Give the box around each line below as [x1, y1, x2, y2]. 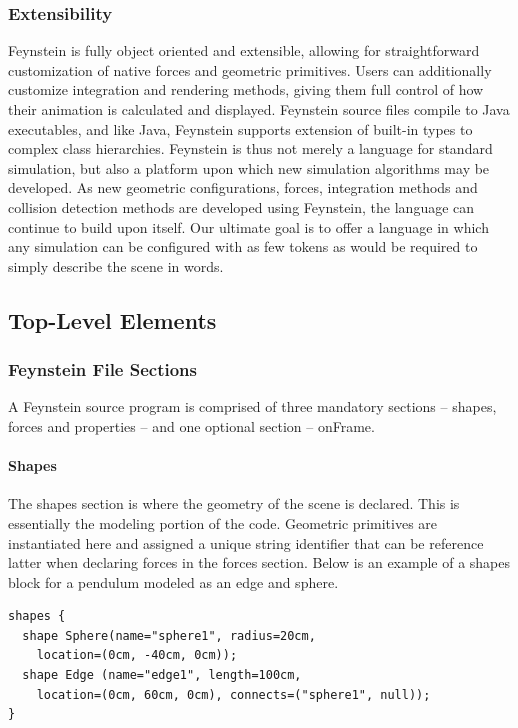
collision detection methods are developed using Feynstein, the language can [8, 196, 475, 217]
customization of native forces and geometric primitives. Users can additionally [8, 59, 492, 80]
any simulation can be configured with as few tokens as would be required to [8, 236, 478, 257]
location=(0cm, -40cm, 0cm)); [36, 648, 238, 663]
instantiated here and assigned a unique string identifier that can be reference [8, 532, 484, 553]
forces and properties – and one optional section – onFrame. [8, 415, 375, 436]
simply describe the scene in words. [8, 255, 224, 276]
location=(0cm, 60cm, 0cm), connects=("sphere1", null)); [36, 687, 431, 702]
